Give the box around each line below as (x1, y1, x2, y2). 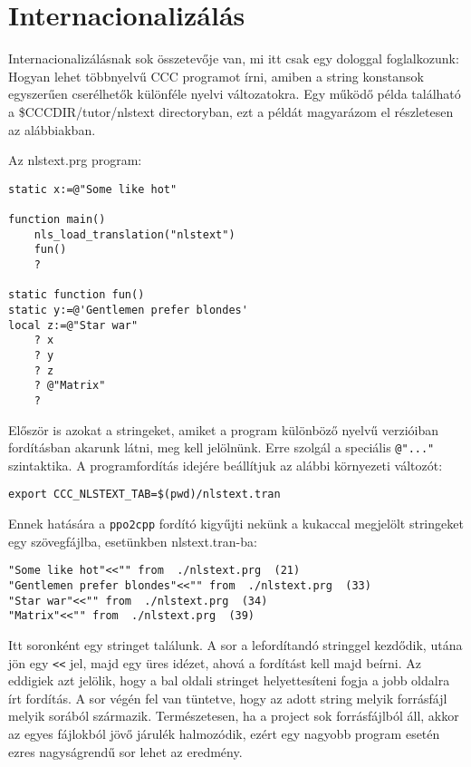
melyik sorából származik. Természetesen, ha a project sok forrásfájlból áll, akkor (8, 706, 459, 725)
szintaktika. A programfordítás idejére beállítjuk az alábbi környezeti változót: (8, 455, 443, 474)
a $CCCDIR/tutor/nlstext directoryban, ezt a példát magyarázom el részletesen (8, 102, 454, 121)
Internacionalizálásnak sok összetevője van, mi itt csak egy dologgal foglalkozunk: (8, 49, 459, 68)
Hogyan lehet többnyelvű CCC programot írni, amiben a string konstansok (8, 66, 424, 85)
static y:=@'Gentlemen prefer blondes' (8, 303, 248, 316)
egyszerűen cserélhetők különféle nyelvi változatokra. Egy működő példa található (8, 84, 461, 103)
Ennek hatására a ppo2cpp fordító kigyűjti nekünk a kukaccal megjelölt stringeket (8, 514, 464, 533)
